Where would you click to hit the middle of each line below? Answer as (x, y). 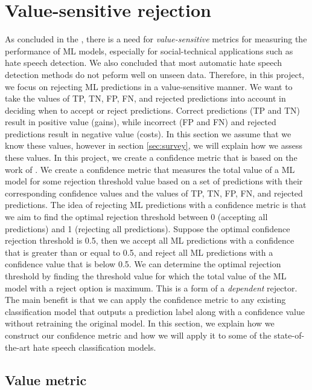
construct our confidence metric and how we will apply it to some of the (138, 335)
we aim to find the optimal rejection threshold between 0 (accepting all (136, 217)
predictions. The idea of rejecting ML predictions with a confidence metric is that (156, 205)
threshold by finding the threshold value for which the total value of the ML (146, 276)
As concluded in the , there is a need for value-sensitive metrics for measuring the (156, 39)
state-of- (289, 335)
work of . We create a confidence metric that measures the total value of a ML (150, 169)
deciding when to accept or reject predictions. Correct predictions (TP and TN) (153, 110)
